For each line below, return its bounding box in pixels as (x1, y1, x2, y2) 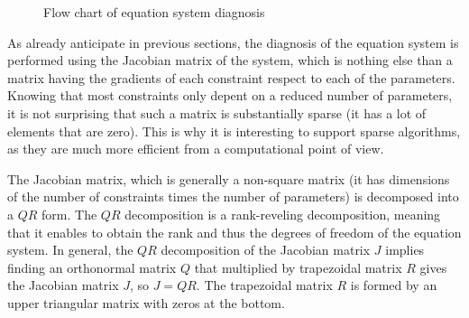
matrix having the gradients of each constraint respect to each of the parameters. (7, 68, 455, 87)
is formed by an (350, 276, 437, 295)
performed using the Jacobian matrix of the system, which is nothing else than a (7, 51, 453, 70)
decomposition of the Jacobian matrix (161, 240, 371, 259)
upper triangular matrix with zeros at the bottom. (7, 293, 285, 312)
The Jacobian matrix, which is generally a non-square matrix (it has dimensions (7, 169, 450, 188)
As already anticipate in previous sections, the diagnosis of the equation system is (7, 33, 459, 51)
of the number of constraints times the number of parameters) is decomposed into (7, 187, 459, 206)
